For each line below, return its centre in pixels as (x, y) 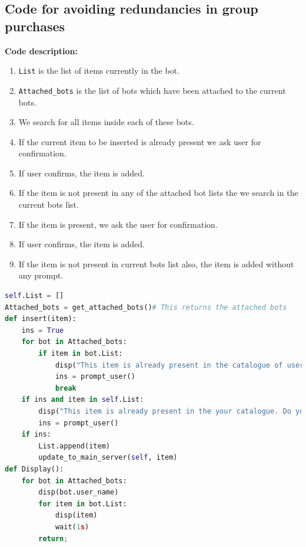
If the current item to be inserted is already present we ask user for (140, 141)
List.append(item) (74, 446)
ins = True (43, 330)
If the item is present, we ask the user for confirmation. (118, 224)
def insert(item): (41, 319)
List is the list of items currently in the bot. (99, 71)
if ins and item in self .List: (83, 400)
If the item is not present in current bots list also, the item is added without (156, 263)
